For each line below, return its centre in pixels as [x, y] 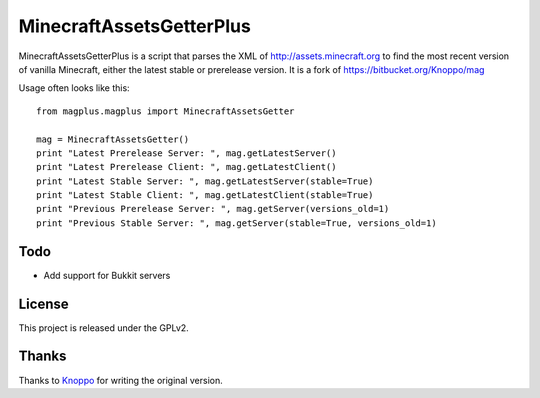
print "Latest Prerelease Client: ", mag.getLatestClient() [186, 167]
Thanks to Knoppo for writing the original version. [121, 380]
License [43, 303]
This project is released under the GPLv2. [103, 327]
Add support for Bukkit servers [107, 275]
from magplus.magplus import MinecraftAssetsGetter [165, 111]
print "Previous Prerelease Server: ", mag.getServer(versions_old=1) [213, 209]
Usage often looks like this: [74, 88]
